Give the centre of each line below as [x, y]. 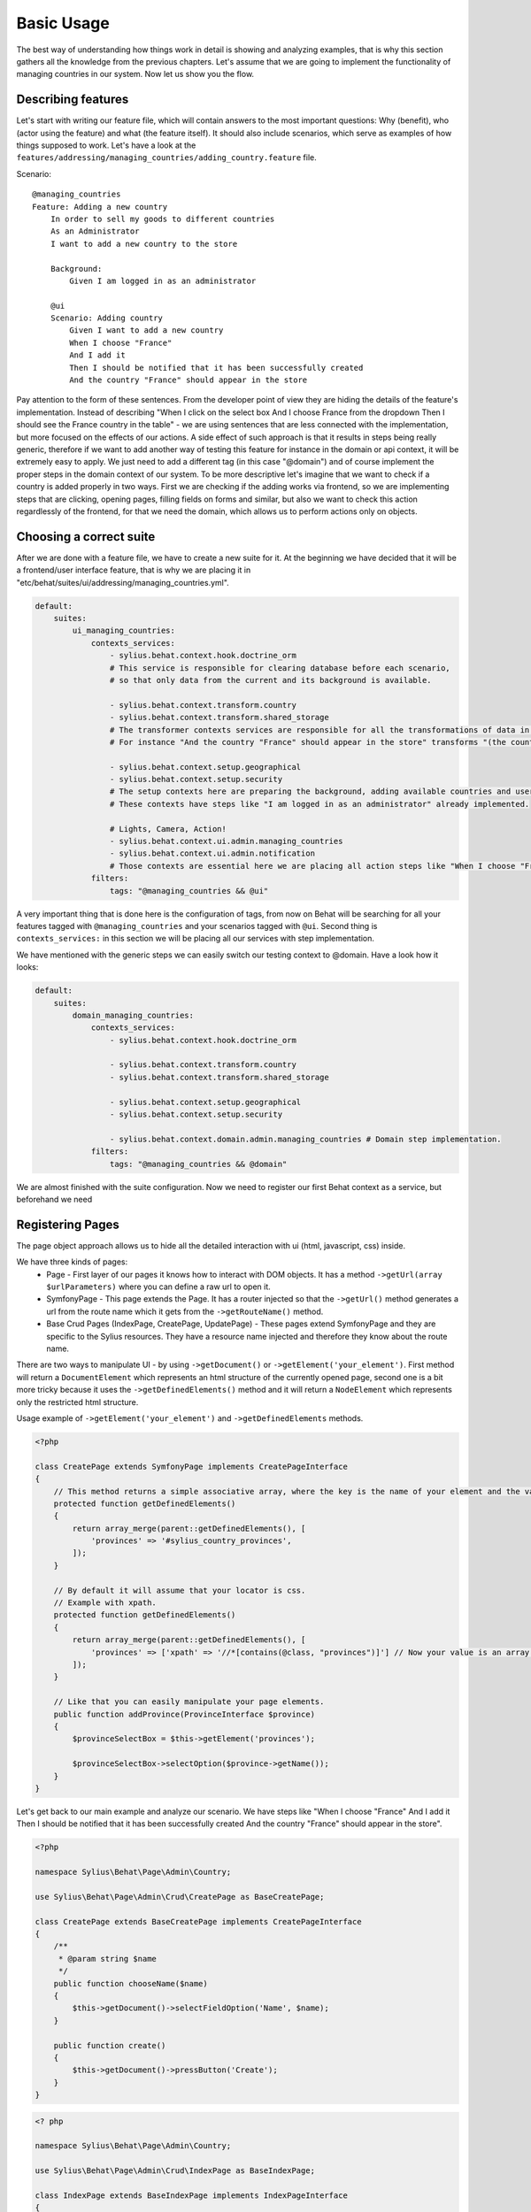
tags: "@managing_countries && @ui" [189, 891]
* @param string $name [107, 1959]
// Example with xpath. [105, 1603]
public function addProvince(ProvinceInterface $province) [185, 1714]
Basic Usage [63, 23]
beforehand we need [54, 1199]
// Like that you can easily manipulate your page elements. [189, 1702]
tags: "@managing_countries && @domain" [198, 1164]
